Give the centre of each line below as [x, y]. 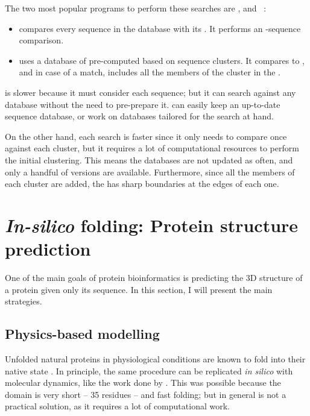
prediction [48, 249]
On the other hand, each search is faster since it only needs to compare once [146, 136]
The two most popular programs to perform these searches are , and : [136, 8]
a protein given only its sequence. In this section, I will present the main [139, 289]
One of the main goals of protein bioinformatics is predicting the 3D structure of [154, 278]
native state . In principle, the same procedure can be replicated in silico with [149, 370]
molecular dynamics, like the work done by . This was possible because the [143, 383]
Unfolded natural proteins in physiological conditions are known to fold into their [155, 359]
